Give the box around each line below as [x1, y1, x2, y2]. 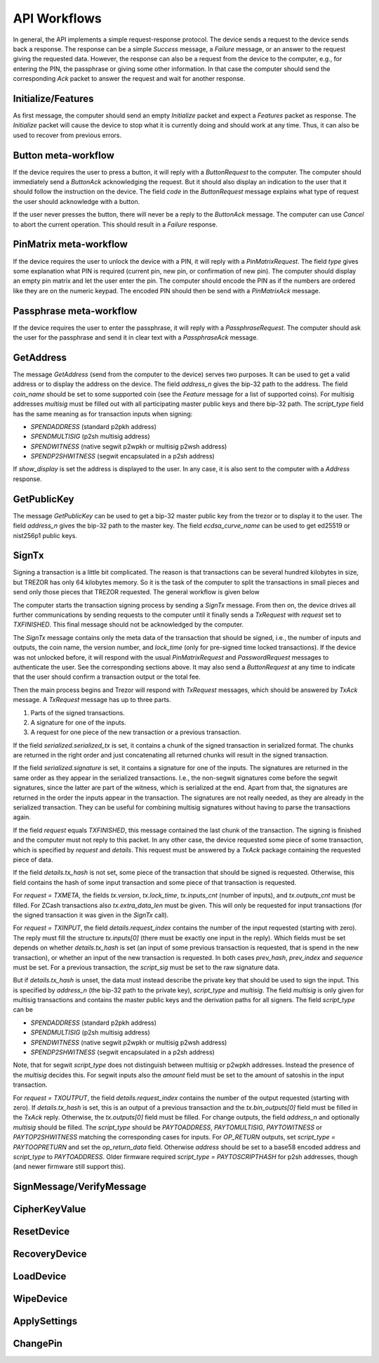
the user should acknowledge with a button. [13, 197, 140, 205]
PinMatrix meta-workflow [13, 238, 128, 250]
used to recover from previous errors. [13, 131, 122, 139]
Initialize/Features [13, 92, 94, 105]
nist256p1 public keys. [13, 531, 77, 539]
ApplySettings [13, 1315, 77, 1327]
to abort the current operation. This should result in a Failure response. [13, 220, 218, 229]
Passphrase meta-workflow [13, 305, 138, 316]
